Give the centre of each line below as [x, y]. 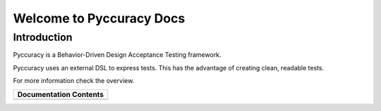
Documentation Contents [61, 94]
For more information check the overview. [74, 81]
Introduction [43, 37]
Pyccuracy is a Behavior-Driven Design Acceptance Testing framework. [117, 55]
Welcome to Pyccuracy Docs [99, 18]
